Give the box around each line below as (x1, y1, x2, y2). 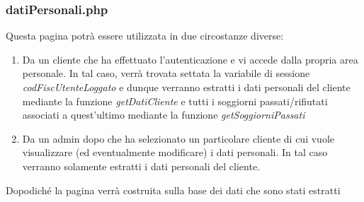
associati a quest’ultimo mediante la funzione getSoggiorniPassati (22, 107, 305, 122)
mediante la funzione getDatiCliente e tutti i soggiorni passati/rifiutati (22, 93, 328, 108)
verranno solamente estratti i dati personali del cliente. (22, 158, 261, 173)
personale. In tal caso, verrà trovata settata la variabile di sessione (22, 66, 310, 81)
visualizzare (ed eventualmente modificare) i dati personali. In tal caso (22, 145, 328, 160)
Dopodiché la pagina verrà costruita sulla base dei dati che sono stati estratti (6, 182, 341, 197)
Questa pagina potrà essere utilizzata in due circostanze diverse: (6, 28, 284, 43)
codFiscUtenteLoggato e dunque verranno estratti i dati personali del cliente (22, 80, 351, 94)
